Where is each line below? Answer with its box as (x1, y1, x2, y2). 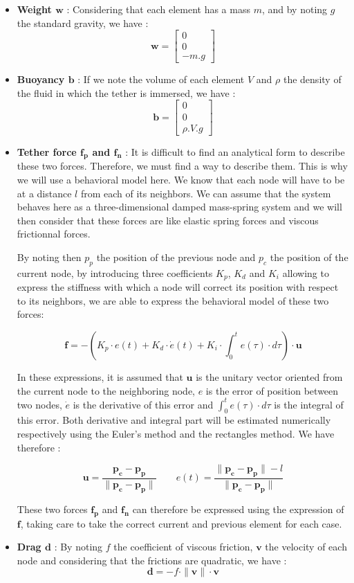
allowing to (282, 265, 329, 280)
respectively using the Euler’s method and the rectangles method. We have (17, 427, 335, 441)
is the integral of (274, 397, 344, 411)
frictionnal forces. (17, 226, 91, 241)
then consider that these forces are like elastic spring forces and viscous (17, 213, 319, 227)
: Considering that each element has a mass (66, 2, 250, 16)
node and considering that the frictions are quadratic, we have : (17, 553, 287, 567)
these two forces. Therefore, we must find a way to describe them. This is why (17, 159, 348, 173)
